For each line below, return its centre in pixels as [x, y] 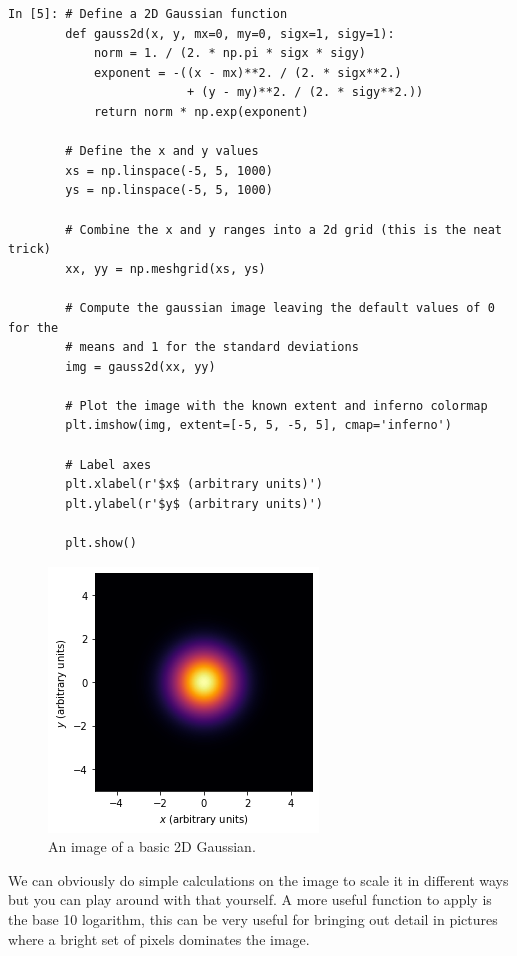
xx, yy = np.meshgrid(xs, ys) [165, 268]
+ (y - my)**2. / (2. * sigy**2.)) [305, 92]
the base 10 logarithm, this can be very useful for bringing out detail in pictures [253, 919]
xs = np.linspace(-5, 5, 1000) [169, 170]
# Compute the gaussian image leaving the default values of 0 [280, 307]
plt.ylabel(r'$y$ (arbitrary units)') [194, 503]
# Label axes [108, 464]
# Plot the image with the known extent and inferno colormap [276, 405]
